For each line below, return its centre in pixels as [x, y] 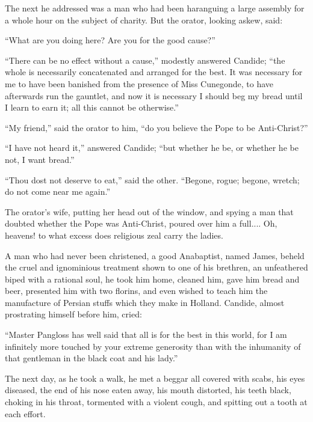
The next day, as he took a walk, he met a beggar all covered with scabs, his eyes [155, 378]
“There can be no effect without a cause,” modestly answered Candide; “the [145, 60]
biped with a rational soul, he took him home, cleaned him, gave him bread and [152, 279]
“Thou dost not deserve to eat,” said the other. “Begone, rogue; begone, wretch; [152, 179]
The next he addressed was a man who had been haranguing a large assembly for [155, 8]
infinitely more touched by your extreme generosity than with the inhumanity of [153, 346]
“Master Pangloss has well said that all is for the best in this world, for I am [146, 335]
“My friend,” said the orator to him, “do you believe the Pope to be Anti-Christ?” [156, 127]
